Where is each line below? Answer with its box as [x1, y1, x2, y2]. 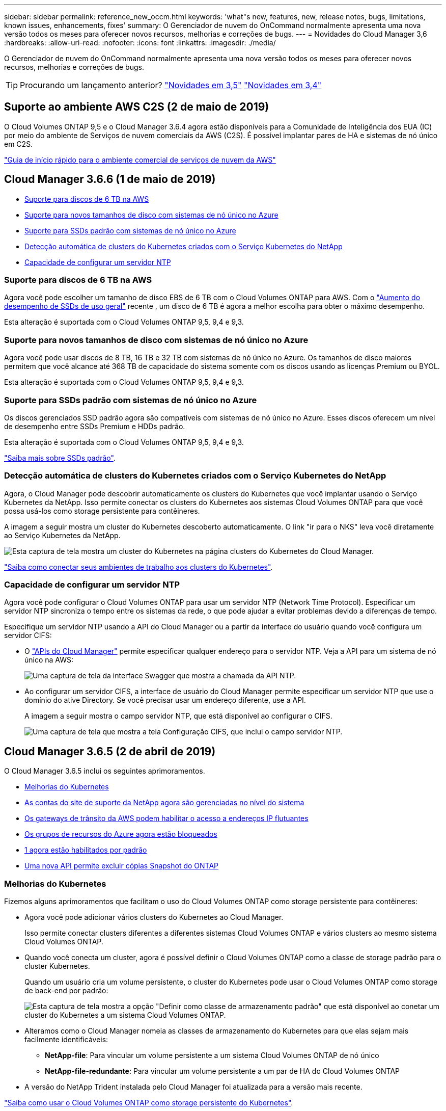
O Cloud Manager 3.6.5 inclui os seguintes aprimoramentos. [4, 766, 205, 776]
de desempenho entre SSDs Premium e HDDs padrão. [4, 421, 185, 431]
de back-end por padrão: [24, 986, 108, 995]
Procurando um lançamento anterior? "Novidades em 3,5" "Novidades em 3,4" [20, 80, 322, 90]
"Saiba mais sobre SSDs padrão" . [4, 453, 116, 462]
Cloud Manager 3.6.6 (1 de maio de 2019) [4, 173, 216, 186]
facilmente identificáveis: [24, 1035, 108, 1044]
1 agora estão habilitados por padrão [24, 845, 147, 855]
